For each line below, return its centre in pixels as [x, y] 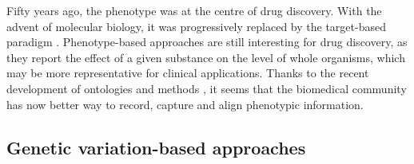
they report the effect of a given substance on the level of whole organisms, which [206, 57]
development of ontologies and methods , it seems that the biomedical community [207, 88]
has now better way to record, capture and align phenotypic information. [185, 104]
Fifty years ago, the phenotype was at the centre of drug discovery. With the [194, 10]
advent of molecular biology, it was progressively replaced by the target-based [196, 26]
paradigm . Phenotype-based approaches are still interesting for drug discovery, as [207, 42]
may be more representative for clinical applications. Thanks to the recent [188, 73]
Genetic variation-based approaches [156, 147]
